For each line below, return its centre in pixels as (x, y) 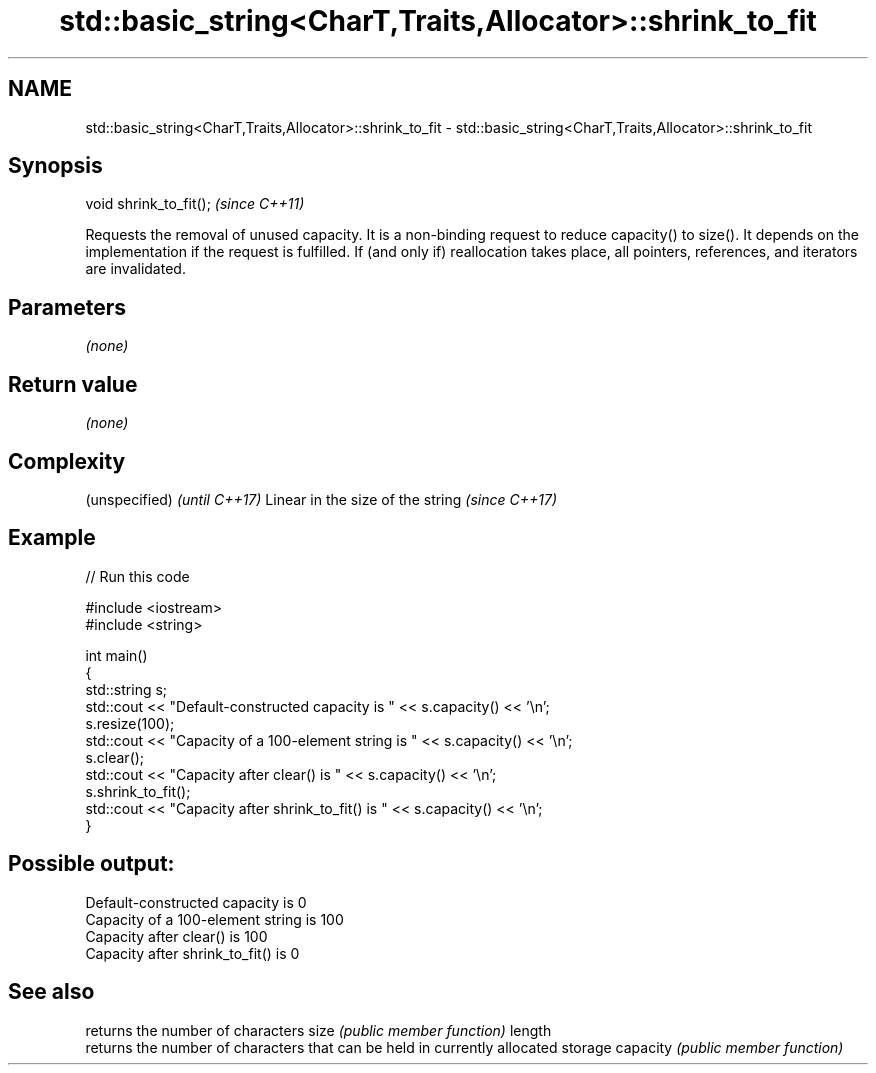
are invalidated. (135, 269)
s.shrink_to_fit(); (138, 791)
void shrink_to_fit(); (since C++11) (195, 204)
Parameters (67, 307)
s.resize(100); (130, 723)
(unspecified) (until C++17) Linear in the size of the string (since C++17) (321, 499)
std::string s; (126, 689)
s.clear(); (115, 757)
